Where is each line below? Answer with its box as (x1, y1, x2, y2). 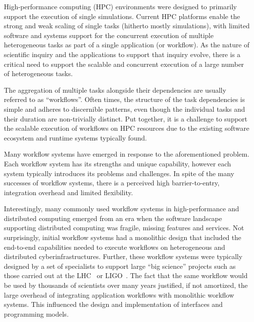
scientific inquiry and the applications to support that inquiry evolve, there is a (4, 49, 241, 59)
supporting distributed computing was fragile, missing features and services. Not (4, 222, 244, 233)
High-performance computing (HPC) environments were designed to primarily (4, 1, 237, 11)
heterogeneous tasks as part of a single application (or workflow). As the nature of (4, 40, 250, 50)
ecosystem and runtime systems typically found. (4, 132, 147, 142)
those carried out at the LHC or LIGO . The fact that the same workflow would (4, 270, 248, 281)
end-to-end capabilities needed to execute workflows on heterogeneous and (4, 241, 225, 252)
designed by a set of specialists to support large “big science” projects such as (4, 261, 236, 271)
